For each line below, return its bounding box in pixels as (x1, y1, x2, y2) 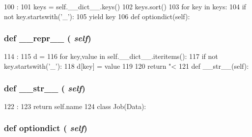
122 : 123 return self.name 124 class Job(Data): (4, 101, 146, 111)
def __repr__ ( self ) (4, 32, 91, 44)
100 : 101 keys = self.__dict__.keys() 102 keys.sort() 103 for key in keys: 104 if (4, 1, 246, 11)
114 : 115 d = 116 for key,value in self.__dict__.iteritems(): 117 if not (4, 51, 218, 61)
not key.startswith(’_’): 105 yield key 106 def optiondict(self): (4, 11, 190, 21)
